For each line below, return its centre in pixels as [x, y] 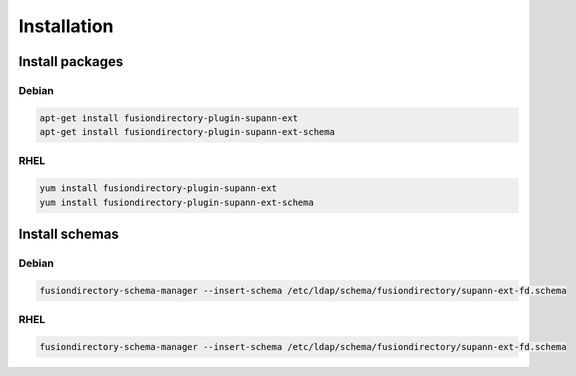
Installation [66, 26]
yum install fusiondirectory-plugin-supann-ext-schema [176, 202]
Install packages [71, 61]
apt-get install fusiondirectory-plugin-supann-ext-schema [187, 132]
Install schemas [68, 234]
